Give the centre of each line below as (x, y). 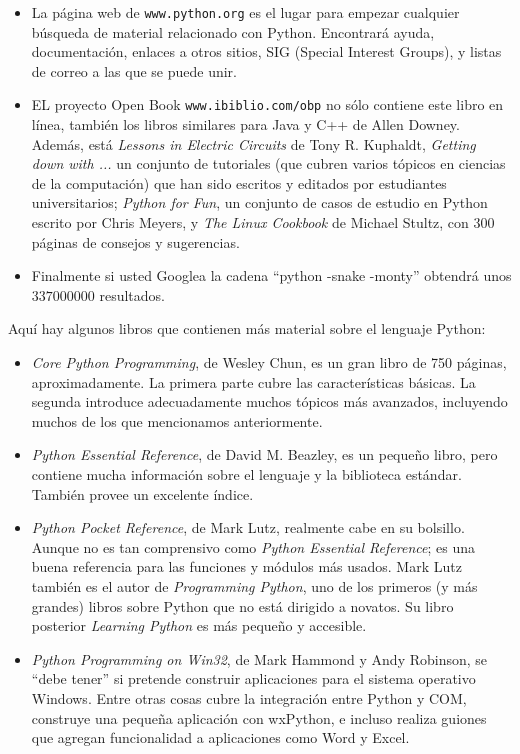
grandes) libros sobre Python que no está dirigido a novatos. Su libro (242, 605)
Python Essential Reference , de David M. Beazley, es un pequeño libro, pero (264, 454)
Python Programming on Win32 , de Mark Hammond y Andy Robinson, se (259, 658)
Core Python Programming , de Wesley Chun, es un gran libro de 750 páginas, (269, 362)
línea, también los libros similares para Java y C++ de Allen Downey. (245, 124)
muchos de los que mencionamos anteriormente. (177, 420)
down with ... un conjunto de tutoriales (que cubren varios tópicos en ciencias (268, 163)
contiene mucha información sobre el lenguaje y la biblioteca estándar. (246, 474)
